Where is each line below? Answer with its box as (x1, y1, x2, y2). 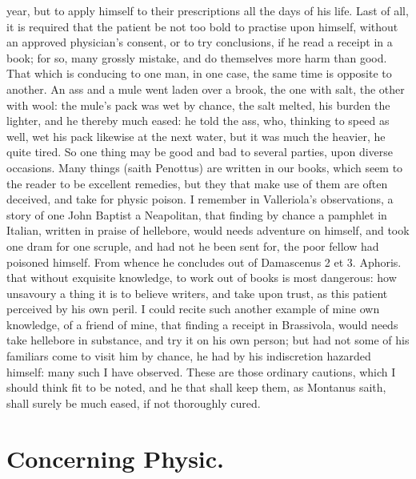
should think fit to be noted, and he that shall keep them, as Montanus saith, (6, 379, 386, 396)
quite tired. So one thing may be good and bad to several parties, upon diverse (6, 143, 394, 160)
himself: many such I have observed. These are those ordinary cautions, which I (6, 363, 396, 380)
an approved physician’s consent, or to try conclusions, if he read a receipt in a (6, 34, 393, 50)
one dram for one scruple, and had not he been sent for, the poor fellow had (6, 237, 379, 254)
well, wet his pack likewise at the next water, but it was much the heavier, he (6, 127, 386, 144)
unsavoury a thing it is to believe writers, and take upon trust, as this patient (6, 284, 388, 301)
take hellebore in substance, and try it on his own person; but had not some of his (6, 332, 410, 348)
